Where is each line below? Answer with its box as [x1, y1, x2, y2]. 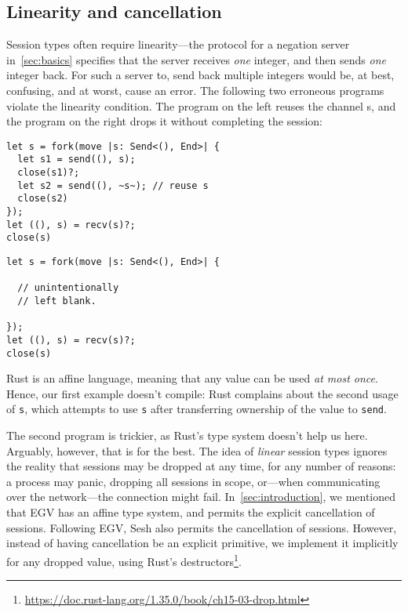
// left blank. [17, 295, 97, 306]
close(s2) [17, 193, 68, 205]
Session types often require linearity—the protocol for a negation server [6, 36, 350, 53]
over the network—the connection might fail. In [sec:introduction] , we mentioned [6, 488, 396, 505]
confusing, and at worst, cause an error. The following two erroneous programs [6, 82, 384, 98]
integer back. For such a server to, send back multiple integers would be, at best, [6, 67, 395, 83]
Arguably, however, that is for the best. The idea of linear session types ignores [6, 442, 388, 459]
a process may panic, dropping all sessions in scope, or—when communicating [6, 473, 381, 489]
